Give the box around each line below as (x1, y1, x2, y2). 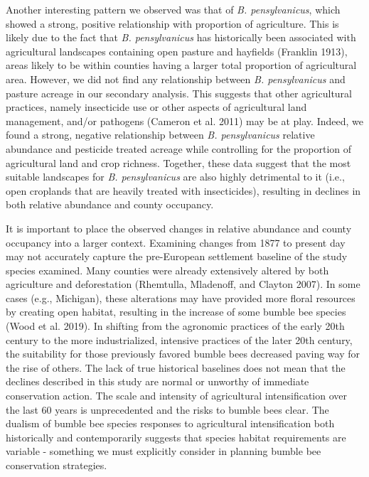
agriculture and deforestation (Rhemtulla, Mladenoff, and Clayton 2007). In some (6, 277, 360, 291)
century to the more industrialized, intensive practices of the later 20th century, (6, 332, 353, 347)
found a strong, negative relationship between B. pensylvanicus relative (6, 127, 315, 142)
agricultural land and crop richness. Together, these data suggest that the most (6, 155, 351, 170)
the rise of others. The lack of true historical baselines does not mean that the (6, 360, 346, 375)
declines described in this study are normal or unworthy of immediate (6, 374, 309, 389)
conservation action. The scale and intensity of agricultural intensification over (6, 388, 347, 403)
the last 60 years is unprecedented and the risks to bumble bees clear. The (6, 402, 329, 417)
